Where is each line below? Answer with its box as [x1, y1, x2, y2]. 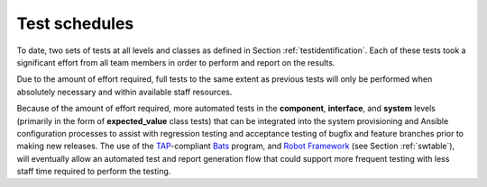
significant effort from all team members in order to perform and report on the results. [16, 57, 335, 67]
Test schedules [16, 13, 134, 33]
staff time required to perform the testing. [16, 166, 171, 177]
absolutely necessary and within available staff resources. [16, 86, 233, 97]
